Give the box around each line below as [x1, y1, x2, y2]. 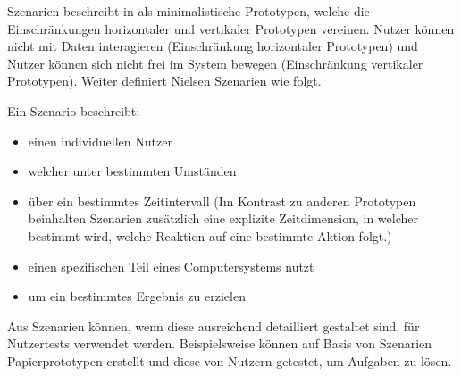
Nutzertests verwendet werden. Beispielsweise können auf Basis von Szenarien [7, 334, 432, 353]
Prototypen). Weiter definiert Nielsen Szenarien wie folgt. [7, 71, 322, 90]
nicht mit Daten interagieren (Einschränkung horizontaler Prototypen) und [7, 37, 418, 55]
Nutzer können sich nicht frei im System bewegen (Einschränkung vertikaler [7, 54, 423, 72]
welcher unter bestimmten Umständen [28, 162, 237, 180]
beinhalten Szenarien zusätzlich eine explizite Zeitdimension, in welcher [28, 209, 418, 228]
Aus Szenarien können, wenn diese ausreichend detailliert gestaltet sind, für [7, 316, 420, 335]
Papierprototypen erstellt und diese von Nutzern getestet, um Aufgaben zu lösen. [7, 351, 452, 370]
